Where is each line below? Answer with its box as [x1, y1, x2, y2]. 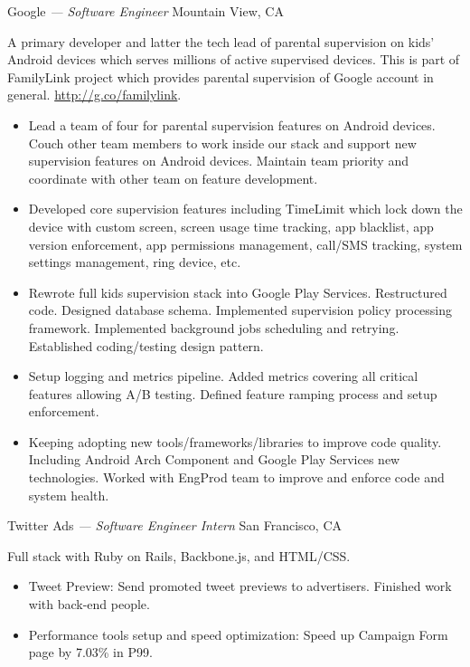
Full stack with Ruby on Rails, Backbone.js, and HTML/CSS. [7, 546, 351, 565]
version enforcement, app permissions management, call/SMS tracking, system [28, 234, 463, 253]
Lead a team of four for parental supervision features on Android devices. [28, 115, 436, 134]
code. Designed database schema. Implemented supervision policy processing [28, 300, 453, 319]
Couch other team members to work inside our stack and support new [28, 133, 417, 152]
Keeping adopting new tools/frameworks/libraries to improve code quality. [28, 432, 442, 451]
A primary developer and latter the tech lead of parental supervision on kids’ [7, 32, 435, 51]
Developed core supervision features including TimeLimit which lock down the [28, 199, 463, 218]
